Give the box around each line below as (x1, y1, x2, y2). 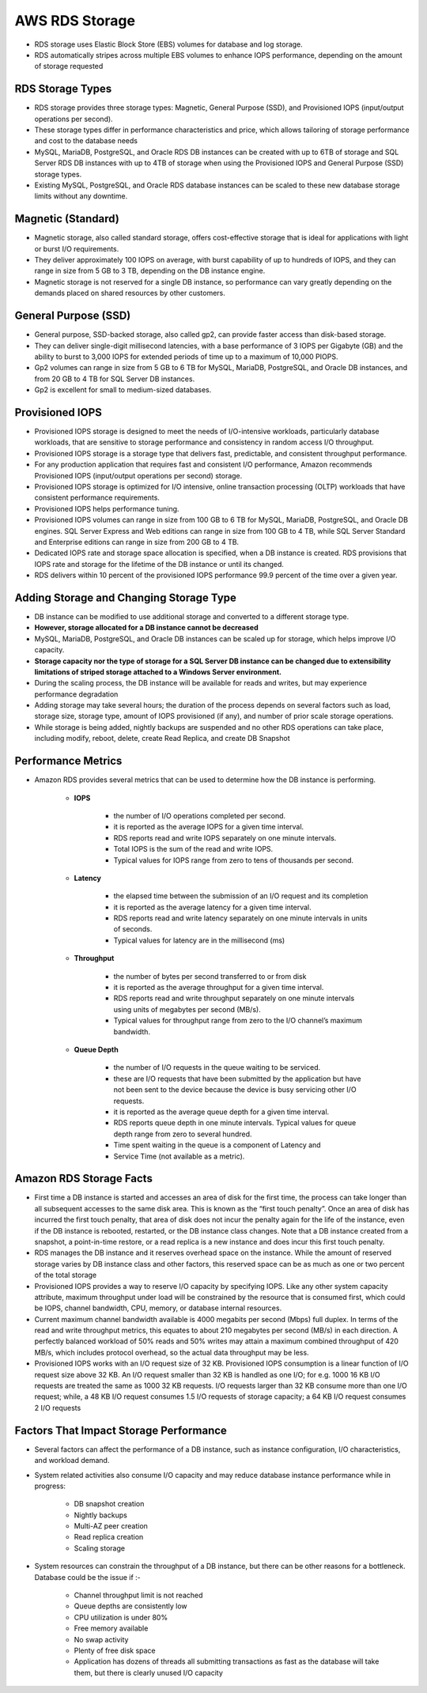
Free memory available (74, 1623, 149, 1633)
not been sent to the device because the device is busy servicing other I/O (113, 1085, 357, 1094)
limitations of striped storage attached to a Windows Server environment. (34, 667, 282, 676)
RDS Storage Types (14, 82, 112, 96)
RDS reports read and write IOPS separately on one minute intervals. (113, 833, 337, 842)
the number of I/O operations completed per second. (113, 811, 286, 820)
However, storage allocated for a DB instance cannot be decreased (34, 623, 259, 633)
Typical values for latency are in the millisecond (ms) (113, 935, 285, 945)
